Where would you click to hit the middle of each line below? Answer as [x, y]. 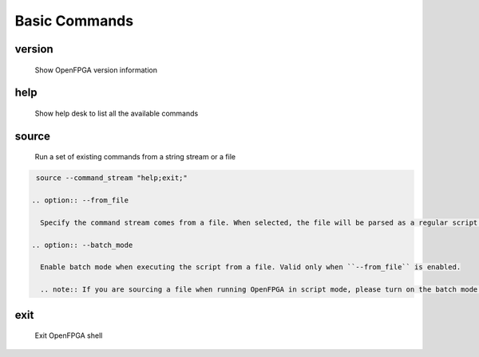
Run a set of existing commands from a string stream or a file [135, 157]
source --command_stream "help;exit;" [112, 178]
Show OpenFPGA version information [96, 70]
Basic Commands [74, 21]
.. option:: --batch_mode [82, 245]
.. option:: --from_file [80, 200]
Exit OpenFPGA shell [69, 335]
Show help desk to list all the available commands [117, 113]
